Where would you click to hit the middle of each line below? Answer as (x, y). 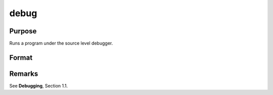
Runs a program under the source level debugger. (61, 43)
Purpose (23, 31)
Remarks (24, 74)
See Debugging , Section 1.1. (39, 85)
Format (21, 57)
